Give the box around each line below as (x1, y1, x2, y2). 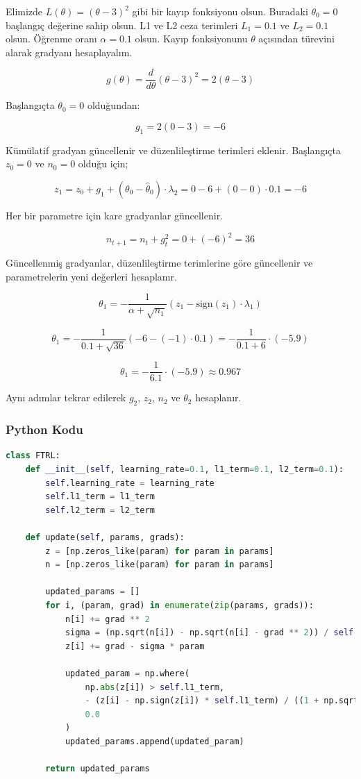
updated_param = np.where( (65, 668, 190, 678)
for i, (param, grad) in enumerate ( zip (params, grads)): (45, 600, 314, 610)
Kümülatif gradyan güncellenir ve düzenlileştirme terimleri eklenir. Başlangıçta (6, 142, 341, 157)
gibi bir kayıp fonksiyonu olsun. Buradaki (132, 4, 308, 18)
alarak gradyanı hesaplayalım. (6, 44, 133, 59)
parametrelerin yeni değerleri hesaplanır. (6, 269, 177, 283)
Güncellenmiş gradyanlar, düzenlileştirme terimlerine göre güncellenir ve (6, 255, 313, 269)
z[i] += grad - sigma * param (65, 641, 205, 651)
